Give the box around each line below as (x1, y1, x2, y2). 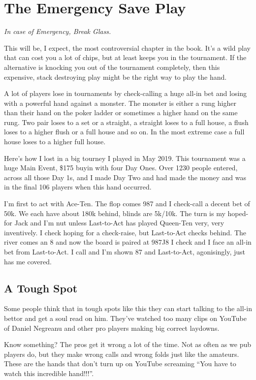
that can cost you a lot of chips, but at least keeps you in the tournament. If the (4, 52, 247, 63)
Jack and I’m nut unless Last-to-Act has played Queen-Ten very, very (14, 218, 224, 228)
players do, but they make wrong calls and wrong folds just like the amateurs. (4, 348, 239, 359)
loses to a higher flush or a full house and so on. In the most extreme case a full (4, 127, 245, 137)
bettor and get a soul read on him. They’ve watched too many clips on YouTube (4, 313, 247, 323)
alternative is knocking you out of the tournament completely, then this (4, 62, 220, 72)
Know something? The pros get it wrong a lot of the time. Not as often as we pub (4, 339, 251, 349)
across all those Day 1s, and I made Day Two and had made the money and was (4, 172, 246, 182)
